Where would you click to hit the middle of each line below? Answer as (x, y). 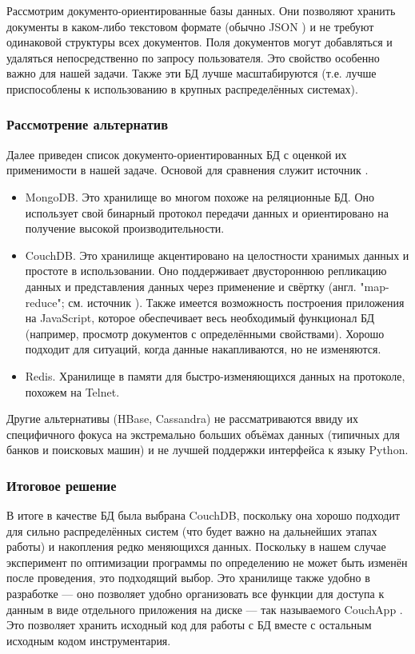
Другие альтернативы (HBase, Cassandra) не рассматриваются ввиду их (182, 419)
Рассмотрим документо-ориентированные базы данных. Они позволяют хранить (201, 10)
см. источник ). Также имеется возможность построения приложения (236, 302)
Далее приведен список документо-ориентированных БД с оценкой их (177, 154)
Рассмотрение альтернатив (87, 124)
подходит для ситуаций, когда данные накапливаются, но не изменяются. (203, 349)
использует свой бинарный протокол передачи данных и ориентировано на (207, 212)
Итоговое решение (62, 485)
